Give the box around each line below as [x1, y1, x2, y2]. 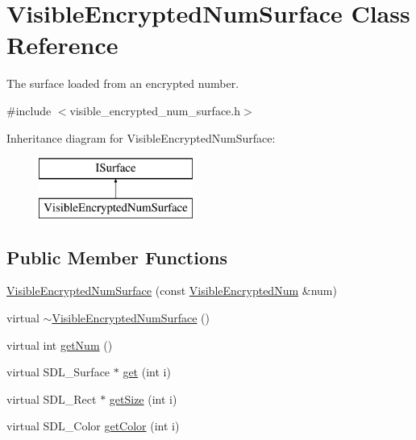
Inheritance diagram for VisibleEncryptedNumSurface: [6, 129, 276, 146]
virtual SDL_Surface [6, 363, 110, 380]
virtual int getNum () [6, 336, 113, 353]
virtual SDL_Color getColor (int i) [6, 417, 180, 434]
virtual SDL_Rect [6, 390, 97, 407]
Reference [6, 28, 119, 61]
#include [6, 102, 52, 118]
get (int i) [123, 363, 171, 380]
